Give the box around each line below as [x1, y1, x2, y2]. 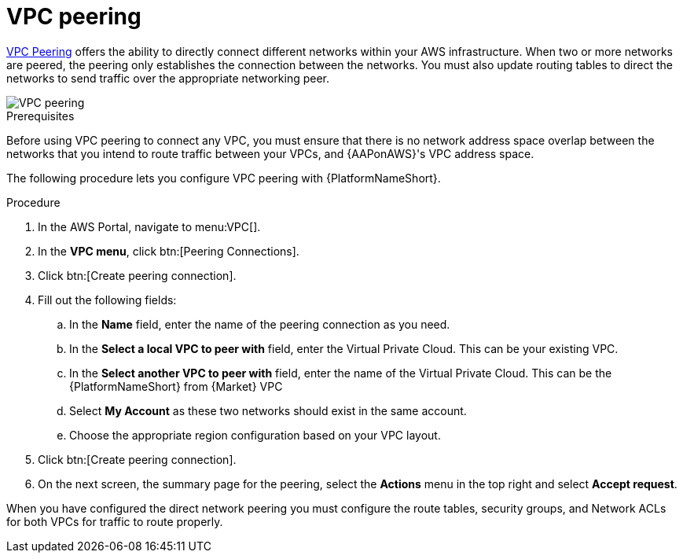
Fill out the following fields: [38, 292, 177, 307]
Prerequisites [6, 108, 75, 123]
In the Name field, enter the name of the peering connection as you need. [69, 317, 450, 331]
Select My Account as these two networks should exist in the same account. [69, 403, 467, 417]
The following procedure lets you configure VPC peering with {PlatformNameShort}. [6, 171, 441, 185]
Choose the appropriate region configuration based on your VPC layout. [69, 428, 441, 442]
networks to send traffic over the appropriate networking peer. [6, 71, 330, 85]
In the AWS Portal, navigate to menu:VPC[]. [38, 219, 261, 234]
